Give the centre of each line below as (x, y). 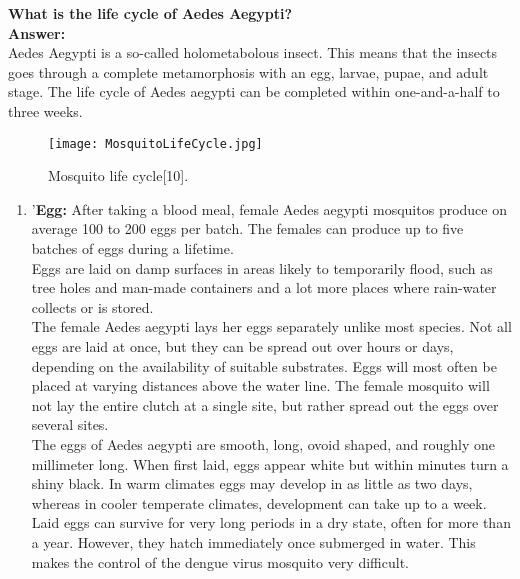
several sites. (70, 424)
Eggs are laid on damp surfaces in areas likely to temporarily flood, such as (262, 267)
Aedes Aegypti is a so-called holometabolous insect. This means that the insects (253, 52)
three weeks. (45, 110)
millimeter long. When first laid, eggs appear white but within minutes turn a (270, 463)
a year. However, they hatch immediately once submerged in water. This (253, 541)
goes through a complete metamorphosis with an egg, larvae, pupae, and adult (248, 71)
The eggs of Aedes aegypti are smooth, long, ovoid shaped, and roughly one (263, 443)
